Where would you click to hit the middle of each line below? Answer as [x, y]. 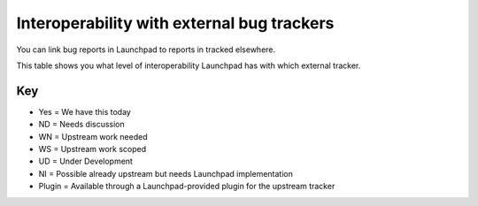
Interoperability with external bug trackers [175, 23]
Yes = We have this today [85, 111]
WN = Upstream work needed [93, 136]
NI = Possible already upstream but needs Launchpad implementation [166, 173]
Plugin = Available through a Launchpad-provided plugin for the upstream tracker [187, 187]
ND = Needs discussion [82, 125]
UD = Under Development [85, 161]
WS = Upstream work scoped [93, 149]
